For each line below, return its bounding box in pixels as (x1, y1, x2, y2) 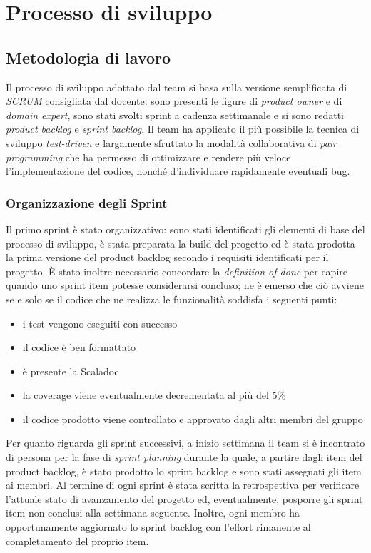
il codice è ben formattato (22, 340, 136, 355)
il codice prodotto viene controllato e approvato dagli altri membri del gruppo (22, 411, 363, 426)
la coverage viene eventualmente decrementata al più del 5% (22, 387, 286, 402)
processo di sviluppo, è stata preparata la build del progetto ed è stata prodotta (6, 235, 355, 250)
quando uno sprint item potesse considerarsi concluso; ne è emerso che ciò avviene (6, 278, 364, 293)
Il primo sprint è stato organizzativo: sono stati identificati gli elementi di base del (6, 221, 365, 236)
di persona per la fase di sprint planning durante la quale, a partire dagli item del (6, 450, 362, 465)
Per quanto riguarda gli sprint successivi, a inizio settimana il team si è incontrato (6, 435, 365, 450)
